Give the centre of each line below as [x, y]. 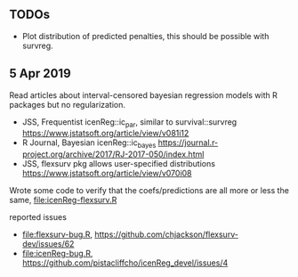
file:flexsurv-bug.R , [57, 234]
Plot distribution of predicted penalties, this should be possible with [145, 36]
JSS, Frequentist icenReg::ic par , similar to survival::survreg [129, 122]
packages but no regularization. [68, 104]
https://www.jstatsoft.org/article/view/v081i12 [105, 134]
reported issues [38, 217]
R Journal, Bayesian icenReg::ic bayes [89, 144]
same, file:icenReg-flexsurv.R [63, 200]
